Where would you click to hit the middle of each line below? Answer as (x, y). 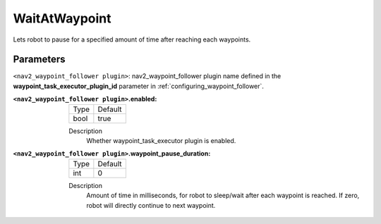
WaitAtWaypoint (62, 18)
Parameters (39, 60)
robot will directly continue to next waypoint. (151, 205)
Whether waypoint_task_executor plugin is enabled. (161, 141)
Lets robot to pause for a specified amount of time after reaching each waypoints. (132, 39)
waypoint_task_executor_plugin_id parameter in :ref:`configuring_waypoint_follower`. (139, 86)
